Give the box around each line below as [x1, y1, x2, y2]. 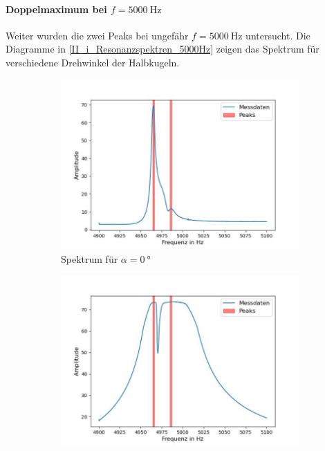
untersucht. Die [245, 28, 310, 42]
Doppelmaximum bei [6, 1, 107, 16]
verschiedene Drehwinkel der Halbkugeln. [6, 55, 180, 69]
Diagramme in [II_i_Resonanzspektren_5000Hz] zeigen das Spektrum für [6, 42, 319, 56]
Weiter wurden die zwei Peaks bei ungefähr [6, 28, 189, 42]
